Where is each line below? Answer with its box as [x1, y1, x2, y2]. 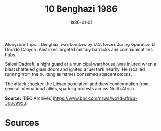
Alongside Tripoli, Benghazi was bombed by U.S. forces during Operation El [5, 41, 156, 47]
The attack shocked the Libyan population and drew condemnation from [5, 81, 149, 87]
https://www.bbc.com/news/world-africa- [54, 95, 138, 101]
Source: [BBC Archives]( [5, 95, 55, 101]
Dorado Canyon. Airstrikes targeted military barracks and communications [5, 46, 153, 52]
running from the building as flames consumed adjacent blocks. [5, 71, 132, 77]
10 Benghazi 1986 [45, 3, 117, 15]
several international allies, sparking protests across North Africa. [5, 86, 135, 91]
